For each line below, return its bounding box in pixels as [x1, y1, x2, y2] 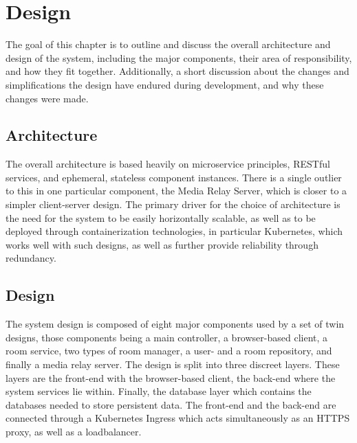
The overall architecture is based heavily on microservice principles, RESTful [6, 157, 330, 171]
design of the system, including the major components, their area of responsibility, [6, 50, 352, 65]
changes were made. [6, 91, 89, 105]
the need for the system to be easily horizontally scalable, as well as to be [6, 210, 316, 225]
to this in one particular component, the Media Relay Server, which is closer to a [6, 183, 347, 198]
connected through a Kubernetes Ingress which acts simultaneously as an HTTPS [6, 411, 350, 425]
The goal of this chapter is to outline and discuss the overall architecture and [6, 37, 331, 52]
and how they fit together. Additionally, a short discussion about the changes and [6, 64, 349, 78]
